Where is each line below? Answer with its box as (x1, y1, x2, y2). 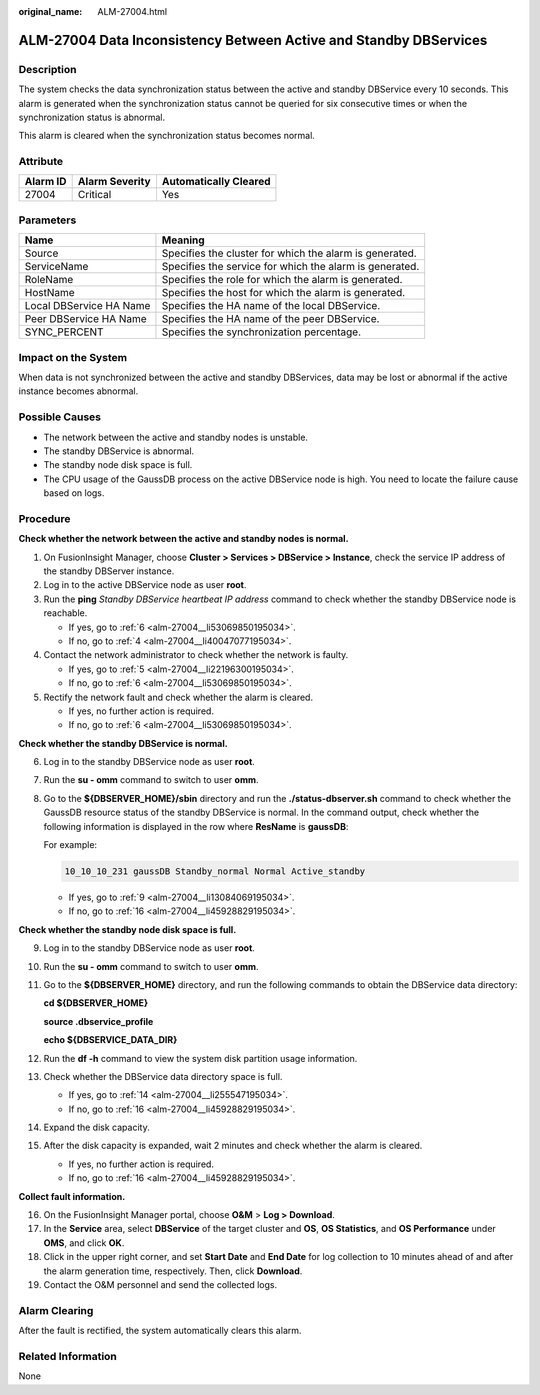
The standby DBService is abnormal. (43, 445, 195, 457)
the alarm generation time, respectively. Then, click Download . (43, 1265, 303, 1277)
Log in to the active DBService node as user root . (43, 579, 247, 591)
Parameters (18, 213, 77, 227)
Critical (77, 188, 112, 202)
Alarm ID (24, 175, 67, 189)
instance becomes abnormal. (18, 385, 139, 397)
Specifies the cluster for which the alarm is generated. (161, 246, 417, 260)
